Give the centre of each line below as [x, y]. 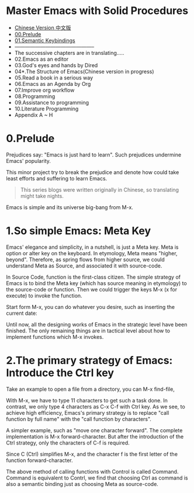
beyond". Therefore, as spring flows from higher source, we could [85, 259]
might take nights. [42, 196]
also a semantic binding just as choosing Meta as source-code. [82, 484]
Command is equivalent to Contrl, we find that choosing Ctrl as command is [97, 478]
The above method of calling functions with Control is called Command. [92, 471]
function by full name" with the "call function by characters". [79, 419]
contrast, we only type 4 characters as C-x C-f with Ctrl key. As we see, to [96, 407]
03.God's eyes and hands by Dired [56, 65]
